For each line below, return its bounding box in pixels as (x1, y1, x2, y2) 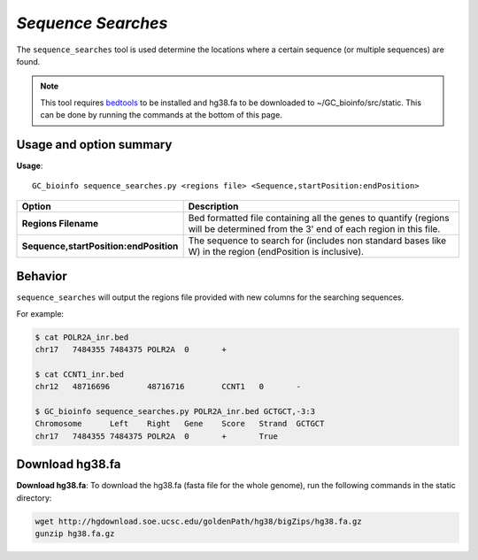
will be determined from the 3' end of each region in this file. (188, 222, 441, 234)
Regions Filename (21, 217, 99, 229)
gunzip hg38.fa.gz (35, 529, 115, 539)
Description (188, 200, 239, 212)
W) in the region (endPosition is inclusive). (188, 245, 365, 257)
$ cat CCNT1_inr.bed (35, 369, 124, 380)
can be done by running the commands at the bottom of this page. (40, 110, 282, 120)
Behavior (16, 269, 68, 284)
